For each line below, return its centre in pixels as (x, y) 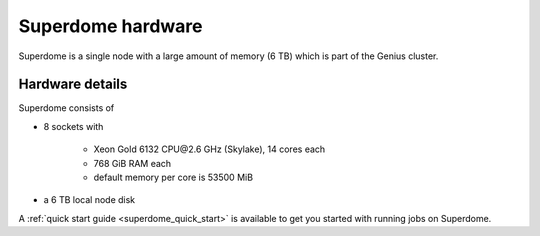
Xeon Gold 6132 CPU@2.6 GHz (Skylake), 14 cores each (209, 149)
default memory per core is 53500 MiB (173, 177)
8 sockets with (73, 126)
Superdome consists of (66, 108)
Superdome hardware (110, 26)
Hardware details (73, 84)
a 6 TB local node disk (89, 200)
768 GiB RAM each (132, 163)
